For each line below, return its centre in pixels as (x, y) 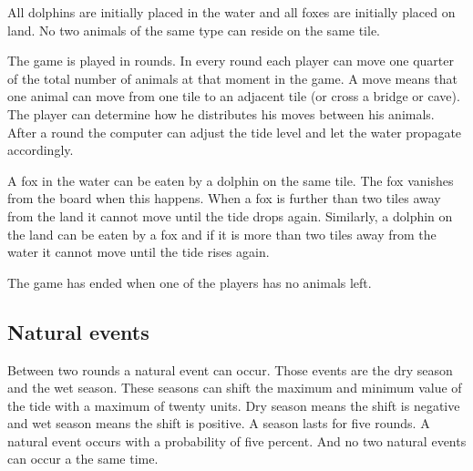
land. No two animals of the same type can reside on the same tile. (194, 30)
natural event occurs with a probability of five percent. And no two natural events (237, 440)
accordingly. (41, 150)
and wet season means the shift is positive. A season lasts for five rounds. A (219, 423)
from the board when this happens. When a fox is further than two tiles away (224, 198)
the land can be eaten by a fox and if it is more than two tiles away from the (222, 234)
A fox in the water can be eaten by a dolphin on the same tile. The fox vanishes (231, 180)
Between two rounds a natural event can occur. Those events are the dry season (230, 369)
